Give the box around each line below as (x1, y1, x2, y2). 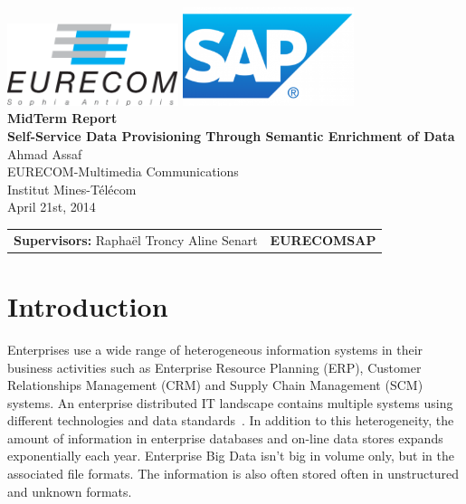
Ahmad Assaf (7, 144, 82, 163)
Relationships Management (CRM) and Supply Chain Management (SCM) (7, 376, 423, 395)
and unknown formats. (7, 481, 132, 500)
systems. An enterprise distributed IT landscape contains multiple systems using (7, 393, 453, 412)
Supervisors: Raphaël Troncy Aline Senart (14, 230, 258, 249)
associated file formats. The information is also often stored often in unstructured (7, 464, 459, 483)
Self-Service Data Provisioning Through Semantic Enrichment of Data (7, 126, 455, 145)
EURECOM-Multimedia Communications (7, 162, 239, 181)
